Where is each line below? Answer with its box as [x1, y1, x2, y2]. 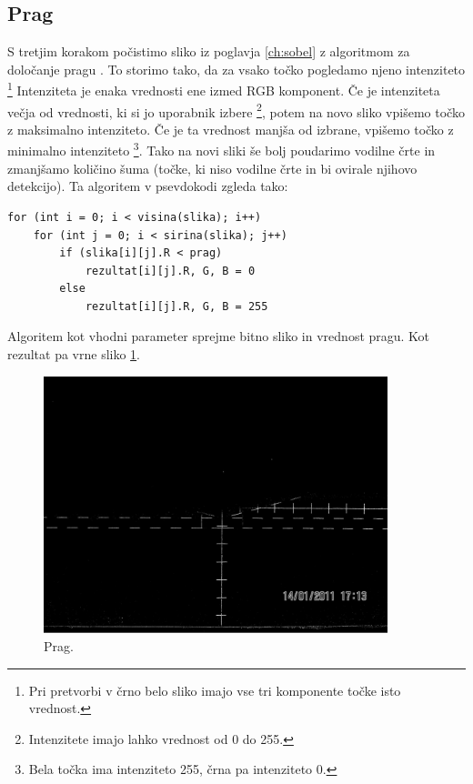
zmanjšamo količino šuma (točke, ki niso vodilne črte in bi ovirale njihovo [7, 158, 418, 177]
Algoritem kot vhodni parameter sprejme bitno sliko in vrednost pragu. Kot [7, 327, 430, 346]
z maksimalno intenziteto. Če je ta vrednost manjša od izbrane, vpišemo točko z [7, 119, 454, 138]
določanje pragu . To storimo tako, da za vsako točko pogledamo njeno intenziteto [7, 59, 466, 78]
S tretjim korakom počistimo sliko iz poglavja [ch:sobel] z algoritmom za [7, 42, 410, 61]
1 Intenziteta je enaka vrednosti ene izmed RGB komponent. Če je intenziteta [7, 78, 440, 100]
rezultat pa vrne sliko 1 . [7, 345, 141, 364]
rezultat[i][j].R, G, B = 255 [85, 299, 268, 313]
